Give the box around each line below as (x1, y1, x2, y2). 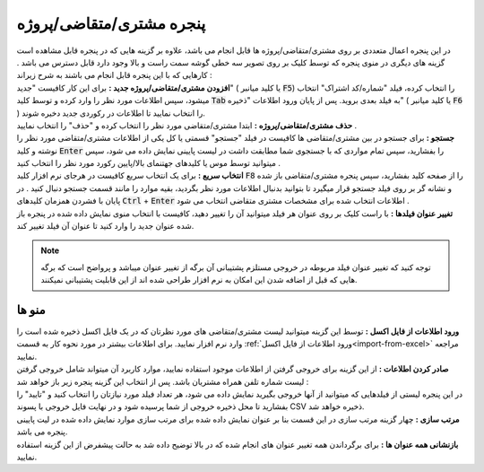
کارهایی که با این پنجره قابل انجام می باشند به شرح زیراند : (16, 70, 212, 81)
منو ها (16, 302, 46, 318)
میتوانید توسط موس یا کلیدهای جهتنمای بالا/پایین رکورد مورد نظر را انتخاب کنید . (16, 158, 281, 169)
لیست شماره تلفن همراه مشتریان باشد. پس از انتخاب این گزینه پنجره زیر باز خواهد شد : (16, 376, 309, 387)
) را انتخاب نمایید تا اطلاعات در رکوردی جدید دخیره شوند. (16, 108, 205, 118)
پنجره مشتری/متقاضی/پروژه (16, 13, 206, 33)
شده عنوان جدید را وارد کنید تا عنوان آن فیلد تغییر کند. (16, 221, 194, 232)
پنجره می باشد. (16, 426, 68, 437)
